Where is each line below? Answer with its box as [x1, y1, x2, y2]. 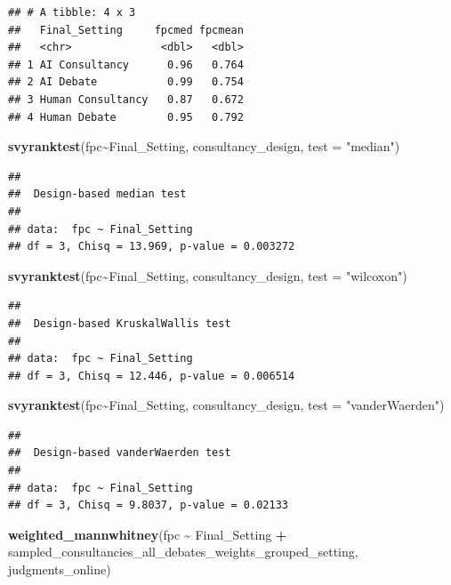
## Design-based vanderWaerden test [8, 446, 231, 460]
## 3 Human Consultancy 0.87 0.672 [8, 92, 244, 106]
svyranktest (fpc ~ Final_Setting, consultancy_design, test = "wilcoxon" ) [8, 266, 407, 284]
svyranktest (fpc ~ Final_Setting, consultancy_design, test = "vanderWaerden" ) [8, 396, 445, 414]
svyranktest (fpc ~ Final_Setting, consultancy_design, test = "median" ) [8, 137, 400, 156]
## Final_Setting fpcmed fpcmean [8, 23, 244, 36]
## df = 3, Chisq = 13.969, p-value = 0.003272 [8, 240, 295, 253]
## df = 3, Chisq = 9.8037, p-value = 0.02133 [8, 499, 288, 512]
